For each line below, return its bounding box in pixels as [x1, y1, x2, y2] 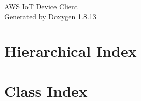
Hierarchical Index [4, 41, 137, 61]
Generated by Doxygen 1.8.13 [4, 11, 96, 21]
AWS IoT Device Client [4, 1, 78, 11]
